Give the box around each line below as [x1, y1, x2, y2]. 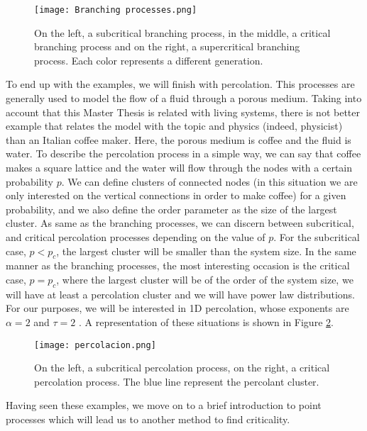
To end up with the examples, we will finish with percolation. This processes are [6, 77, 355, 91]
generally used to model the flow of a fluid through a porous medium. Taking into [6, 91, 362, 106]
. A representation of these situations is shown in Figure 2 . [78, 314, 334, 329]
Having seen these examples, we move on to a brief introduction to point [6, 398, 322, 413]
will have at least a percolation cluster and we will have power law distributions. [6, 286, 355, 301]
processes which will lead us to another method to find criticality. [6, 411, 290, 426]
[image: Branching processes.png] [34, 5, 197, 15]
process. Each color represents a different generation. [34, 52, 263, 67]
